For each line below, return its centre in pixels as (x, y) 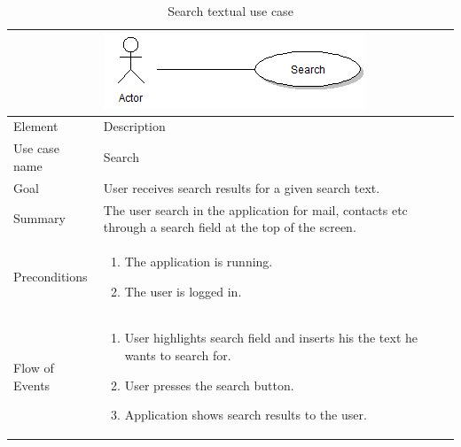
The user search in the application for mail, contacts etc (255, 209)
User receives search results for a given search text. (242, 187)
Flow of (34, 368)
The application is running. (199, 261)
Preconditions (51, 276)
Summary (39, 218)
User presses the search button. (209, 385)
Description (134, 126)
